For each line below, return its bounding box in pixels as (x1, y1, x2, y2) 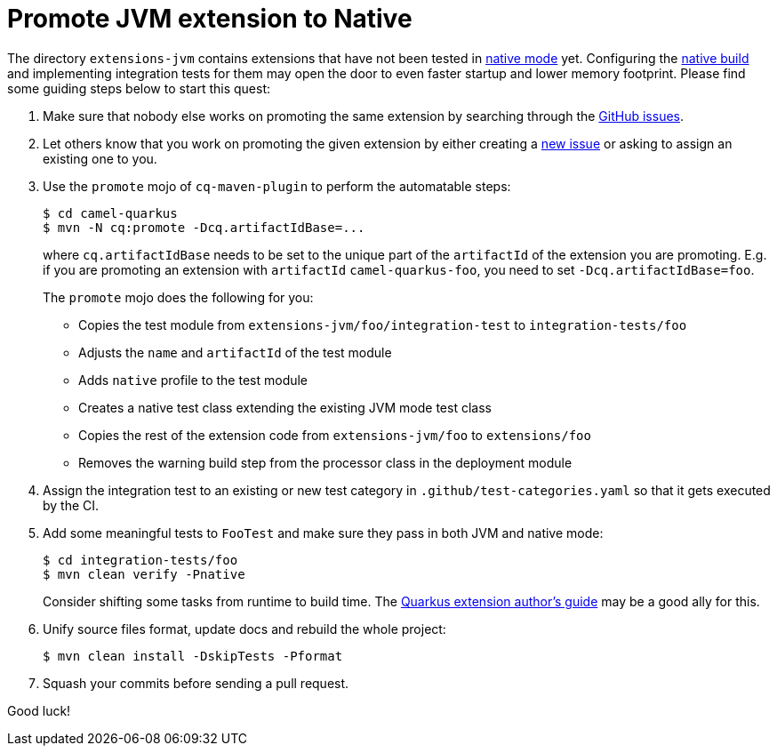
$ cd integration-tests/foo (43, 552, 238, 567)
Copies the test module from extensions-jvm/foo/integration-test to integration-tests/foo (78, 316, 687, 332)
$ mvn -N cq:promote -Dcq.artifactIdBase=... (43, 220, 365, 235)
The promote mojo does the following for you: (43, 289, 314, 305)
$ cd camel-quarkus (43, 205, 178, 220)
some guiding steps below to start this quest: (7, 80, 270, 96)
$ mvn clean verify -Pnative (43, 566, 245, 581)
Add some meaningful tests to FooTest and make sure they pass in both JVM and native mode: (43, 525, 604, 541)
